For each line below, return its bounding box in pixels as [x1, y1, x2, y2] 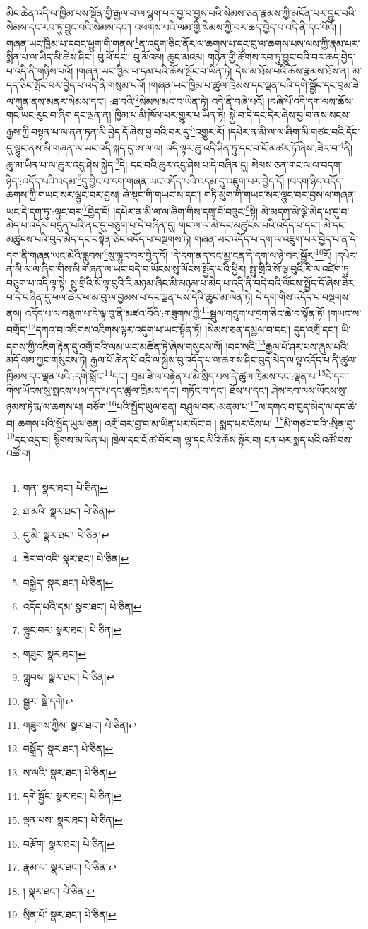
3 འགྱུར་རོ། [191, 122, 225, 138]
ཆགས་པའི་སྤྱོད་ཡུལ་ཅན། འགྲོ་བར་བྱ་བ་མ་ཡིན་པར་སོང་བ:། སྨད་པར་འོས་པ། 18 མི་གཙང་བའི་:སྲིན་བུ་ [18, 413, 355, 430]
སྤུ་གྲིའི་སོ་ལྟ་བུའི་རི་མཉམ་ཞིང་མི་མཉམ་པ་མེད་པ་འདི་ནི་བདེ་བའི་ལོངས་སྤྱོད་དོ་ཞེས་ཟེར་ [70, 275, 356, 290]
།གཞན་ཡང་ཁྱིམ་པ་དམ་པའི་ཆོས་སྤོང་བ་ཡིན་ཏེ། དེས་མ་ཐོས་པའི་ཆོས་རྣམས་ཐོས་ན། [76, 64, 350, 78]
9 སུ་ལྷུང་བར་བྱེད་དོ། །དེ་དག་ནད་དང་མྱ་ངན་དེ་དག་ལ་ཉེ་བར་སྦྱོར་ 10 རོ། [103, 246, 332, 262]
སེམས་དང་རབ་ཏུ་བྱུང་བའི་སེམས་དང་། [6, 19, 131, 34]
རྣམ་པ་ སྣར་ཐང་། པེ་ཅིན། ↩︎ [23, 860, 117, 875]
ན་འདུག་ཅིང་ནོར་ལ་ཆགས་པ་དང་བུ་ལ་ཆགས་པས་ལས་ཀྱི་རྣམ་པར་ [138, 35, 360, 50]
